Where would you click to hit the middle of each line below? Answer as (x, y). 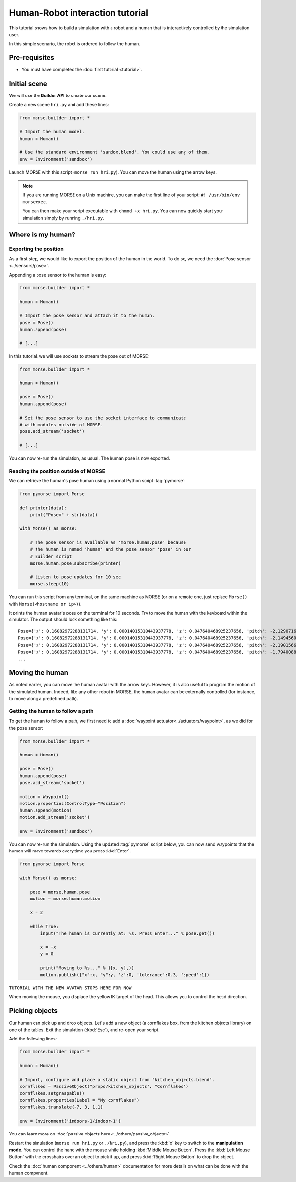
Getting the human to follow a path (51, 711)
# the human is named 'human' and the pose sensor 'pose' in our (111, 549)
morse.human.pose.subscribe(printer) (75, 563)
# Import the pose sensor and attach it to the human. (87, 316)
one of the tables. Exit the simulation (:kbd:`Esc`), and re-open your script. (84, 1030)
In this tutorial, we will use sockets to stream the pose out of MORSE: (79, 356)
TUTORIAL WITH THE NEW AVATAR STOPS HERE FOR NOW (70, 988)
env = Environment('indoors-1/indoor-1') (70, 1121)
